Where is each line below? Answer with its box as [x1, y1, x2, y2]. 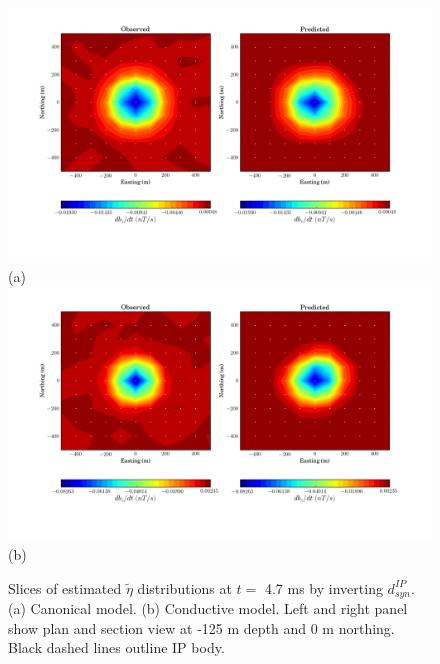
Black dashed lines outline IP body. [8, 637, 225, 658]
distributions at [137, 577, 232, 598]
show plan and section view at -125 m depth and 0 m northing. [8, 617, 395, 638]
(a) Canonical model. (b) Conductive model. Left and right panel [8, 598, 408, 619]
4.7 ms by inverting [264, 577, 383, 598]
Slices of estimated [8, 577, 122, 598]
